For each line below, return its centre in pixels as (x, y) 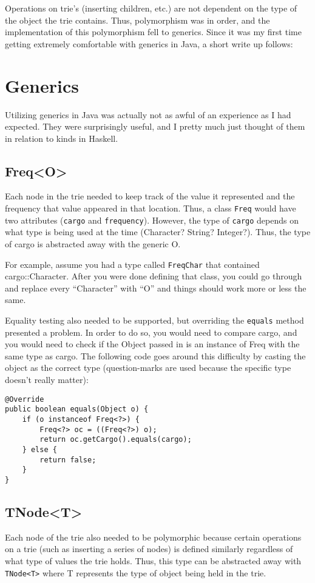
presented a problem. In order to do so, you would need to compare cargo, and (151, 332)
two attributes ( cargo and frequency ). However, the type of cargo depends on (152, 220)
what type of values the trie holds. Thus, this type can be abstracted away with (153, 560)
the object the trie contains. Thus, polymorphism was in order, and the (137, 20)
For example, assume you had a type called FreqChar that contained (132, 264)
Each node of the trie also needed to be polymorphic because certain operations (153, 537)
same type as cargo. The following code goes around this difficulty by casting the (155, 355)
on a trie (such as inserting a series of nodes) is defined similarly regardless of (149, 549)
